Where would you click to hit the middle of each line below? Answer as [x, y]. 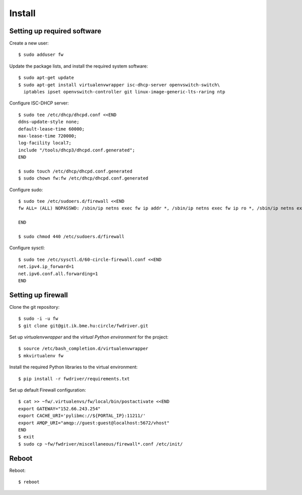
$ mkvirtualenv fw [41, 355]
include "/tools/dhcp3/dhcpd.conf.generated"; [77, 150]
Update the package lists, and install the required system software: [79, 66]
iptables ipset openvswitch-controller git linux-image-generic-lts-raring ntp [124, 92]
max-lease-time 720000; [48, 136]
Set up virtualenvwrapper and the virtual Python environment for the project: [89, 337]
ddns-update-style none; [49, 122]
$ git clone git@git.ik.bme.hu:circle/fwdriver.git [83, 326]
